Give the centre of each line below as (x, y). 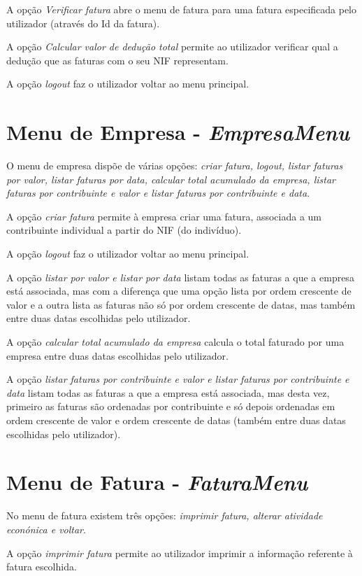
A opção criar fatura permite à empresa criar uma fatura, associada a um (164, 216)
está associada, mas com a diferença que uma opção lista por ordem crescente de (179, 291)
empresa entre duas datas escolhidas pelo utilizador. (117, 355)
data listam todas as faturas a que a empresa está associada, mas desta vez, (168, 392)
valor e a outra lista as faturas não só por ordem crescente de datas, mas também (181, 304)
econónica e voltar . (46, 529)
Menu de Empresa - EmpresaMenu (178, 132)
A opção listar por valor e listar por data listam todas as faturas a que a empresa (180, 277)
